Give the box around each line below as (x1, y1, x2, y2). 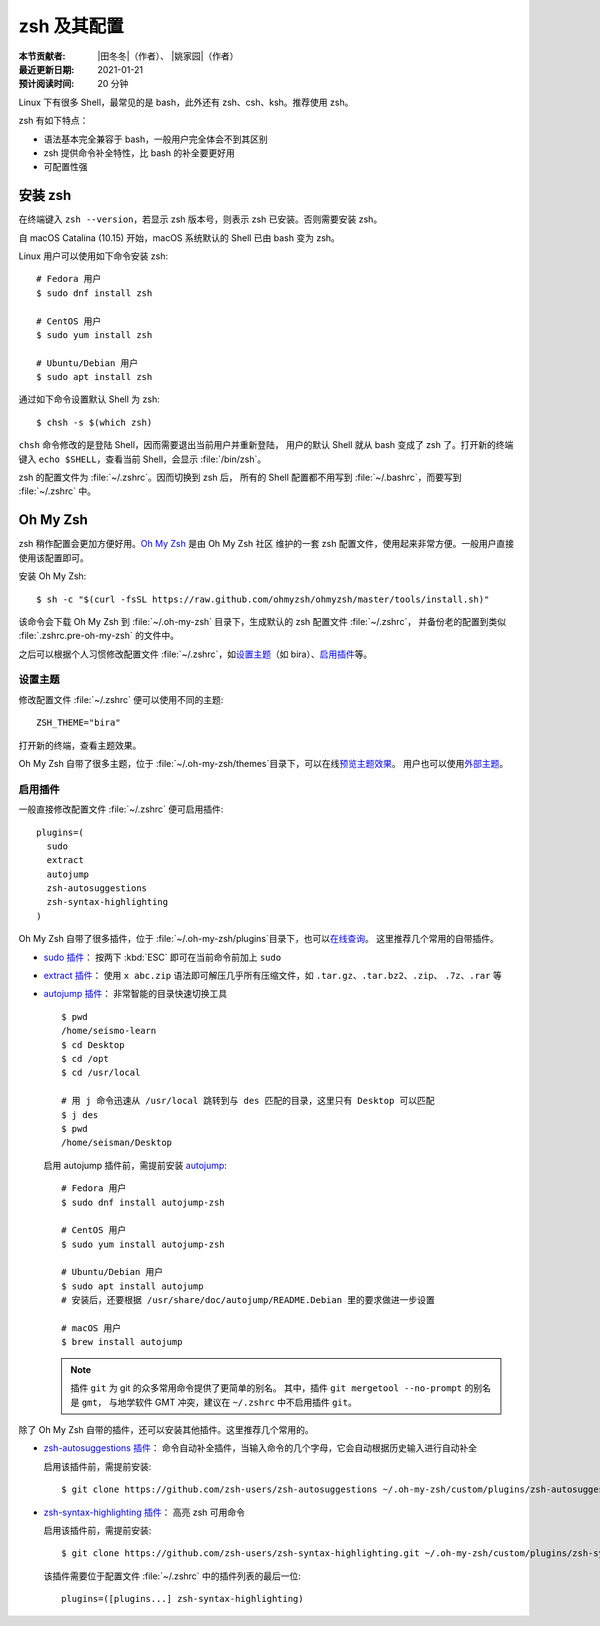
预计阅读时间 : (18, 78, 75, 90)
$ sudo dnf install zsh (36, 287, 153, 299)
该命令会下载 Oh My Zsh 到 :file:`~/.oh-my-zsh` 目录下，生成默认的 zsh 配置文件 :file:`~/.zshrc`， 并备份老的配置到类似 (18, 615, 507, 627)
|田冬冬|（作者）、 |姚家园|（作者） (97, 50, 239, 62)
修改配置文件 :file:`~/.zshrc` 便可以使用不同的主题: (18, 693, 224, 705)
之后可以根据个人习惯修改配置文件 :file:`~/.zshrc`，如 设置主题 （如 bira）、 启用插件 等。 (18, 648, 373, 660)
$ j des (61, 1109, 99, 1120)
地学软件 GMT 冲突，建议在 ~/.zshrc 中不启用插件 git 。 (117, 1396, 357, 1408)
